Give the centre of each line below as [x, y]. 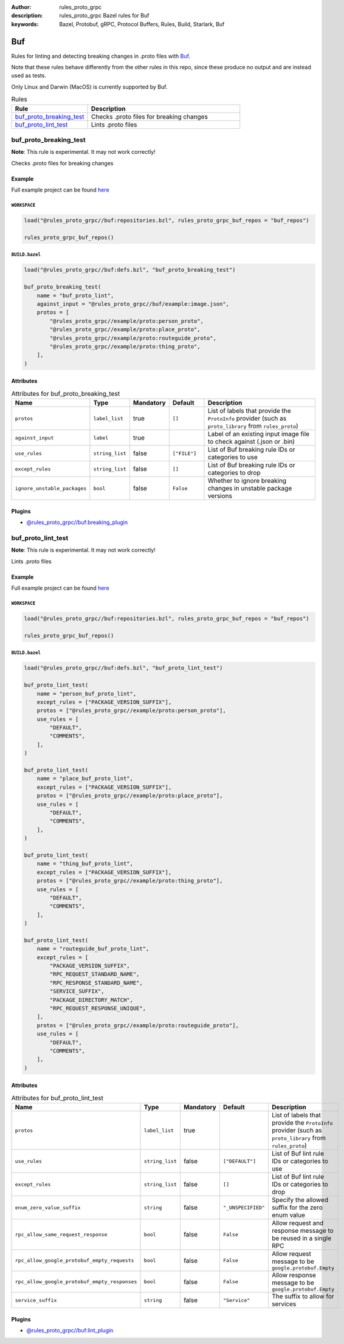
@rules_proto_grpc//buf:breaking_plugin [77, 522]
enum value [288, 1215]
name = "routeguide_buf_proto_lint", [93, 949]
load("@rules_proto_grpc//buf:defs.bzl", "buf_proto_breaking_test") [130, 270]
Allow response [294, 1275]
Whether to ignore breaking [247, 481]
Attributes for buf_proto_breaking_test [66, 393]
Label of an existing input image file [259, 434]
